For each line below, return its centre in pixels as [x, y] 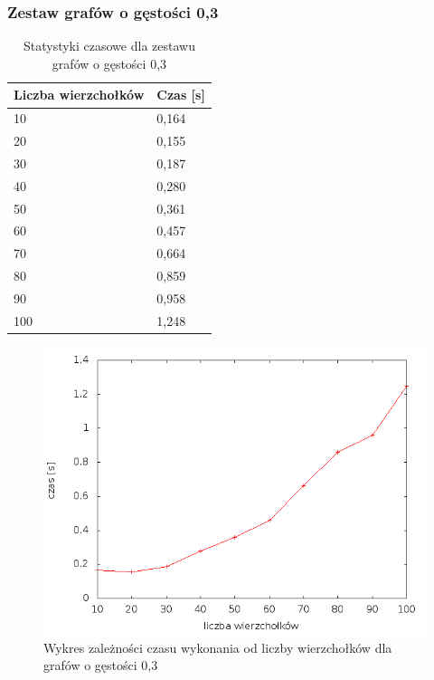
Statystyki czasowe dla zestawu [109, 46]
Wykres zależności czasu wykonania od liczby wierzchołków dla [218, 647]
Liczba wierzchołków [79, 95]
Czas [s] [181, 95]
